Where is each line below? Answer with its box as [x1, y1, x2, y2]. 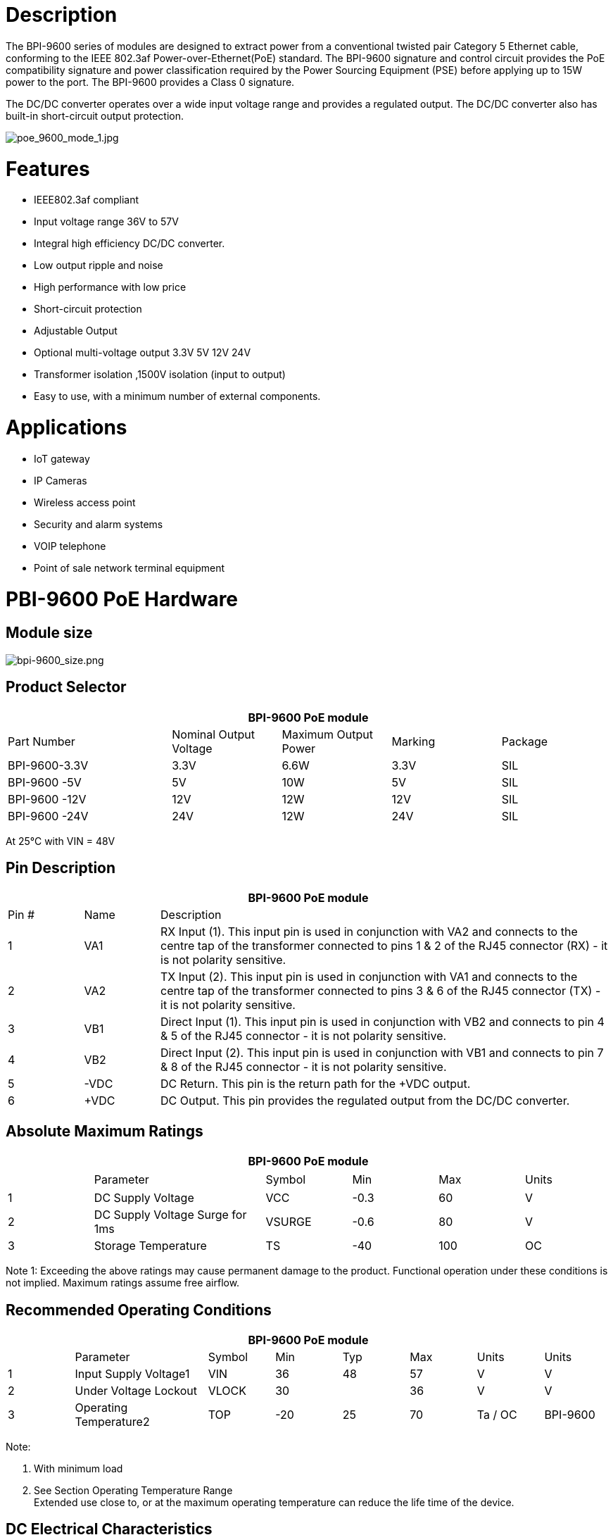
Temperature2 [75, 1415, 150, 1429]
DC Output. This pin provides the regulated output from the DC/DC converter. [160, 1094, 570, 1108]
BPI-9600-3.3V [8, 758, 89, 772]
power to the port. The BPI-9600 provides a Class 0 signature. [6, 75, 295, 88]
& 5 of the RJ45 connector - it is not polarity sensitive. [160, 1029, 447, 1044]
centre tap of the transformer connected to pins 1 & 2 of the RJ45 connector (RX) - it [160, 939, 608, 953]
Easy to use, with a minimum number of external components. [34, 390, 321, 403]
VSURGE [265, 1215, 312, 1229]
